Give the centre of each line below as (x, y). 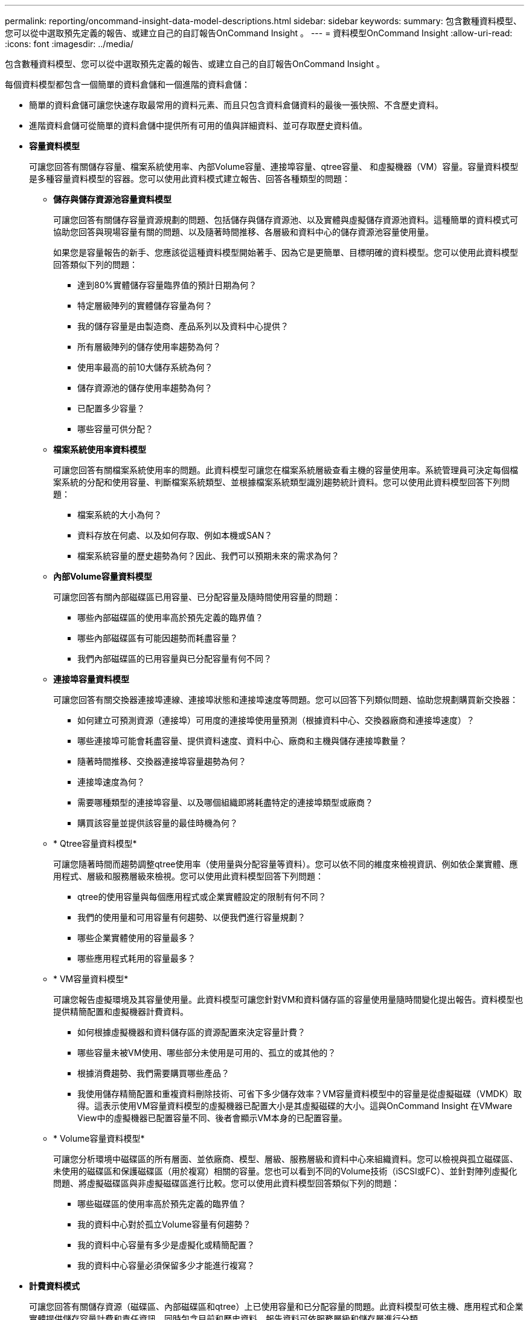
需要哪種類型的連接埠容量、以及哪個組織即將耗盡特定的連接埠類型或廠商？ (225, 802)
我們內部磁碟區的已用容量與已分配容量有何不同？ (175, 658)
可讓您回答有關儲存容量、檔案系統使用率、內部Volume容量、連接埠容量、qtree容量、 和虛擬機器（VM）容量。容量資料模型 (274, 167)
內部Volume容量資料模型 (103, 576)
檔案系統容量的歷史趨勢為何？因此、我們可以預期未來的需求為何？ (208, 556)
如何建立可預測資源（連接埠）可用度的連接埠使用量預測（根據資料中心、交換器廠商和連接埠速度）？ (276, 720)
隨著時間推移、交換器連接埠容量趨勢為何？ (162, 761)
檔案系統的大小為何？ (120, 515)
